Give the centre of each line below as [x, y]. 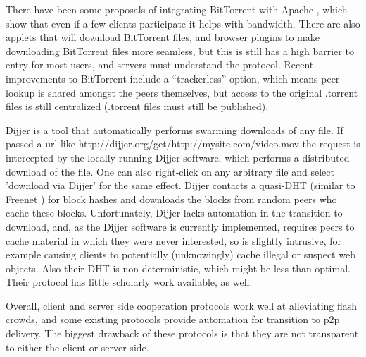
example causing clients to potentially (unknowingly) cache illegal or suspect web [181, 254]
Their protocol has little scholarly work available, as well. [129, 282]
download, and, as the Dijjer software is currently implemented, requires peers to [180, 226]
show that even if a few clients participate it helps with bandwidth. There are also [183, 23]
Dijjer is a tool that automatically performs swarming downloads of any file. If [175, 129]
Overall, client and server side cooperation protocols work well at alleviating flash [182, 305]
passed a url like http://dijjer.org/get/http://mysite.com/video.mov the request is [183, 144]
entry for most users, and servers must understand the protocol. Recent [160, 65]
